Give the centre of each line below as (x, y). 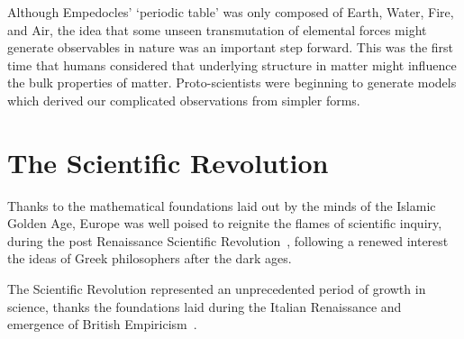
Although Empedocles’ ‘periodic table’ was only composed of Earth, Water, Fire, (231, 12)
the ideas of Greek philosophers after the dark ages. (150, 258)
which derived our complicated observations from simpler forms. (184, 100)
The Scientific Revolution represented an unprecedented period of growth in (217, 289)
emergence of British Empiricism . (102, 324)
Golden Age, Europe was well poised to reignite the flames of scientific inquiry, (225, 223)
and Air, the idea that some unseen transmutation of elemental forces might (217, 29)
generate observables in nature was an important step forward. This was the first (231, 47)
